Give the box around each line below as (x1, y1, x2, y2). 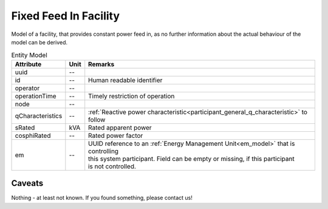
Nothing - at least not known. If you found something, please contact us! (11, 194, 193, 202)
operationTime (15, 92, 57, 100)
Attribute (15, 60, 42, 68)
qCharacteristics (15, 111, 63, 120)
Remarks (88, 60, 115, 68)
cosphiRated (15, 131, 51, 140)
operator (15, 84, 40, 92)
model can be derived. (11, 38, 68, 46)
